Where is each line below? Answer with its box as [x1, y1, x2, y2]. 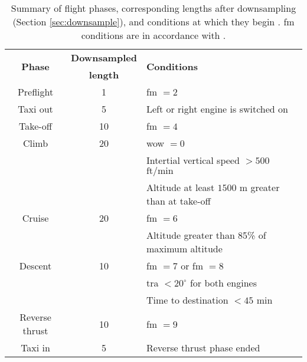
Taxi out [18, 102, 53, 116]
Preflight [17, 85, 54, 98]
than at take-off [146, 194, 211, 208]
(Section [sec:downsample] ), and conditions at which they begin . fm [12, 15, 295, 28]
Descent [19, 259, 52, 272]
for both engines [190, 276, 257, 289]
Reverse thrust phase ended [146, 341, 260, 354]
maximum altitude [146, 242, 223, 255]
